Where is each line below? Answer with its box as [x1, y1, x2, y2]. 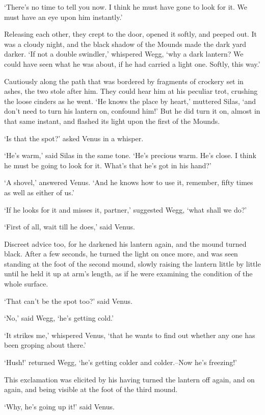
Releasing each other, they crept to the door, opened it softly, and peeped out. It [4, 29, 257, 39]
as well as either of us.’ [4, 187, 74, 197]
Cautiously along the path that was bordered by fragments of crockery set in [4, 75, 244, 86]
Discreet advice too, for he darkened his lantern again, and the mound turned [4, 238, 247, 249]
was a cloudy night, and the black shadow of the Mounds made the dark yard [4, 38, 247, 49]
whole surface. [4, 278, 48, 289]
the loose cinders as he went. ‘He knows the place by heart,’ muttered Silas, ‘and [4, 95, 256, 106]
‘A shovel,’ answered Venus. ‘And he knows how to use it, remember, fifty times [4, 177, 253, 188]
